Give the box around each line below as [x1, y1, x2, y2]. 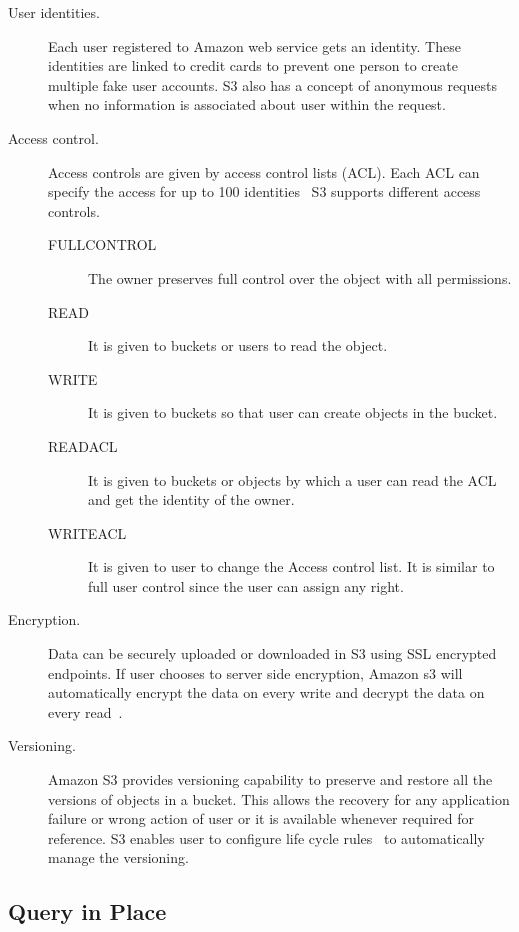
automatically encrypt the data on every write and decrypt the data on [48, 682, 485, 703]
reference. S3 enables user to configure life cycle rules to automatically [48, 827, 485, 848]
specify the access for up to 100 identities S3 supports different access [48, 181, 481, 202]
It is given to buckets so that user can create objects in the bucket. [88, 402, 498, 423]
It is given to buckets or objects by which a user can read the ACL [88, 469, 497, 490]
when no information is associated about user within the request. [48, 94, 446, 115]
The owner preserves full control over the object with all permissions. [88, 267, 512, 288]
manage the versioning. [48, 847, 189, 868]
